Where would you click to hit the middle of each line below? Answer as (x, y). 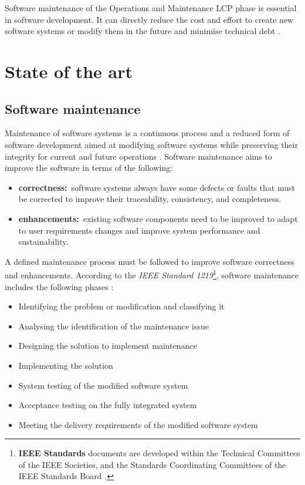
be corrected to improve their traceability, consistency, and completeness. (150, 199)
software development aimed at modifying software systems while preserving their (151, 144)
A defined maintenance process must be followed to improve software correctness (150, 261)
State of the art (69, 71)
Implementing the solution (66, 365)
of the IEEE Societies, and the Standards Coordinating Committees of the (152, 464)
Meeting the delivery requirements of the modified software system (138, 424)
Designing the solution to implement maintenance (108, 346)
